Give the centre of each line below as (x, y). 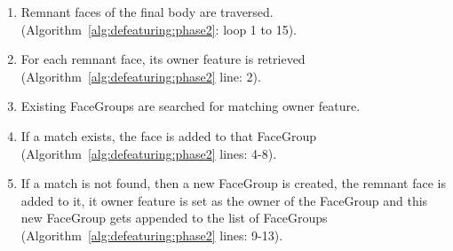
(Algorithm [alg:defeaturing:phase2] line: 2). (141, 76)
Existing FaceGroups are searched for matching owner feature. (191, 106)
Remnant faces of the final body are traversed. (147, 12)
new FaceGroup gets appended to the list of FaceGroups (174, 218)
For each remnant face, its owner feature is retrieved (163, 59)
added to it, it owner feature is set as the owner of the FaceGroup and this (224, 200)
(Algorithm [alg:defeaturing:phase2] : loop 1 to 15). (159, 29)
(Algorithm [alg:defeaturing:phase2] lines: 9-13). (152, 235)
